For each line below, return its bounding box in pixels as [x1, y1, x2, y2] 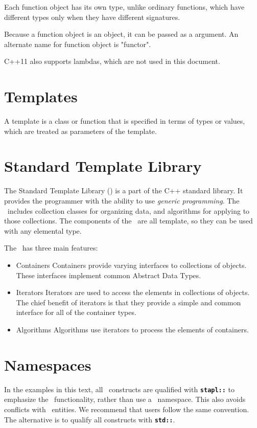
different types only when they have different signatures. [4, 11, 180, 22]
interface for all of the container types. [16, 307, 136, 318]
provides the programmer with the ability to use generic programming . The [4, 195, 240, 206]
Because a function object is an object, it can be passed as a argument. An [4, 29, 239, 39]
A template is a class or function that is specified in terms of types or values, [4, 116, 245, 126]
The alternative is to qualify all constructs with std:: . [4, 414, 175, 424]
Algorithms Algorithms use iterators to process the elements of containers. [16, 324, 249, 334]
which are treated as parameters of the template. [4, 125, 157, 136]
